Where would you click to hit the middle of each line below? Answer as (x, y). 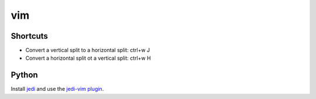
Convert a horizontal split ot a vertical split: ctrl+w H (88, 58)
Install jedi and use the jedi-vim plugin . (57, 89)
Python (24, 75)
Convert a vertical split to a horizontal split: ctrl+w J (88, 50)
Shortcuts (29, 36)
